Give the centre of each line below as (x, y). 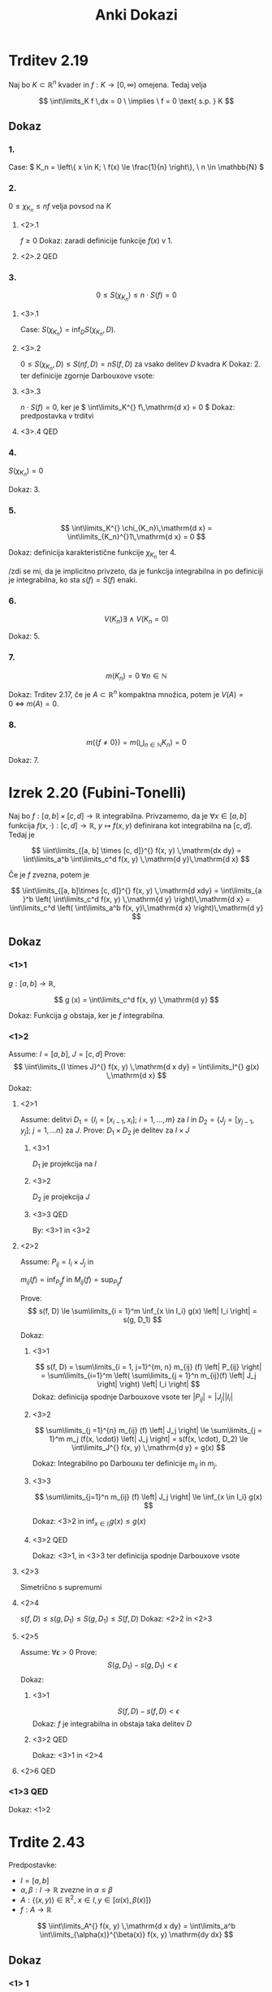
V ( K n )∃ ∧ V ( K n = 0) (136, 619)
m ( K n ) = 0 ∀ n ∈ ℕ (136, 676)
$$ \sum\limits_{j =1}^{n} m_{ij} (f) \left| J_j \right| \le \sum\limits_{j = (148, 1430)
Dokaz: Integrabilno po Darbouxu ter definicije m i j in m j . (125, 1464)
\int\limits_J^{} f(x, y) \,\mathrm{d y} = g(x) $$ (149, 1447)
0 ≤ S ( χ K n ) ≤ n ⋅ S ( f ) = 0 (136, 297)
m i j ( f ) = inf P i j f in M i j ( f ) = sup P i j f (71, 1281)
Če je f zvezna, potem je (49, 875)
